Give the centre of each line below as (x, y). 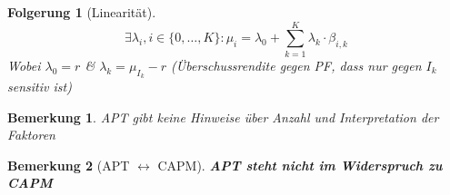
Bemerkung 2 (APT (69, 165)
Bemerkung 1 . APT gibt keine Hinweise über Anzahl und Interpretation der (223, 117)
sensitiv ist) (40, 86)
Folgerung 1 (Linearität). (82, 12)
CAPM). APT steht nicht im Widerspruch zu (300, 165)
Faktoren (31, 135)
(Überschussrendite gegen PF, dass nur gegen (296, 65)
